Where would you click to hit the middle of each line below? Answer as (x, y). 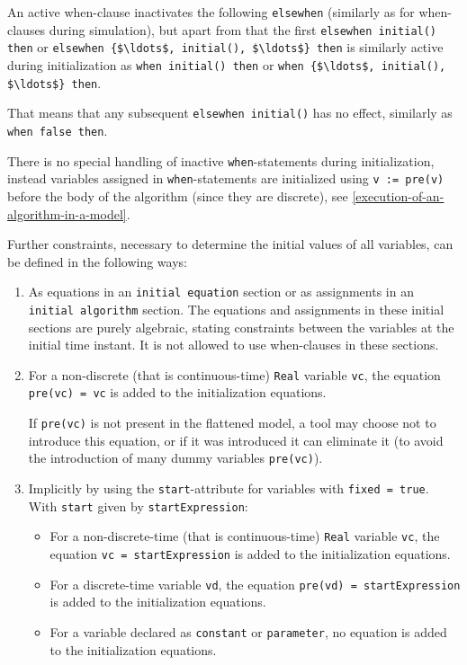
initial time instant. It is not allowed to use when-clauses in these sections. (233, 345)
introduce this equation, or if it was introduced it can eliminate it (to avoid (236, 440)
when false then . (58, 130)
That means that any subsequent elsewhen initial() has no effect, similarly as (230, 113)
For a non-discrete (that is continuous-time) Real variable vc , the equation (234, 374)
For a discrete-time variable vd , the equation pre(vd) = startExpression (255, 584)
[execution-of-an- (398, 195)
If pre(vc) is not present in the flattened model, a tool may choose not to (232, 423)
